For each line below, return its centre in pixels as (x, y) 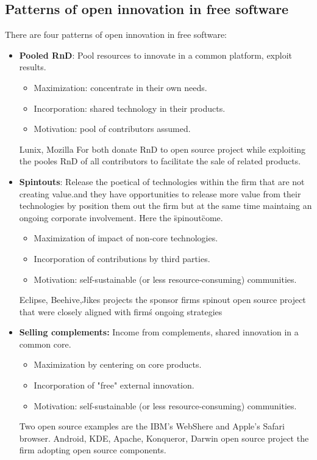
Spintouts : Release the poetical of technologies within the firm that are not (162, 181)
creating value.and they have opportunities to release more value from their (160, 193)
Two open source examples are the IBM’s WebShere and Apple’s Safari (152, 426)
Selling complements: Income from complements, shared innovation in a (159, 332)
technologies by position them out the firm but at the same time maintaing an (166, 206)
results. (33, 67)
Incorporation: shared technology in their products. (130, 108)
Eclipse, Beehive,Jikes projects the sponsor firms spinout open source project (162, 300)
